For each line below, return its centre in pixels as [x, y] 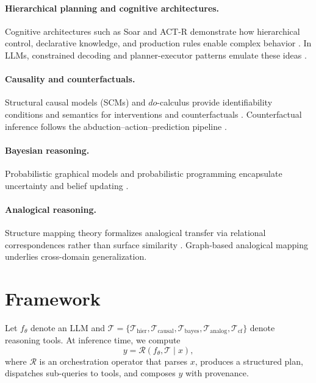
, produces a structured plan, [249, 361]
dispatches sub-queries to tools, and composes [90, 373]
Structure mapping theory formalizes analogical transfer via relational [135, 232]
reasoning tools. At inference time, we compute [93, 340]
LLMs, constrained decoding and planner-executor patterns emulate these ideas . [156, 55]
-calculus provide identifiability [215, 102]
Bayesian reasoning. [47, 150]
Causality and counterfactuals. [70, 79]
